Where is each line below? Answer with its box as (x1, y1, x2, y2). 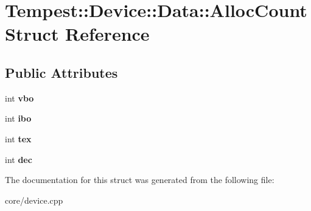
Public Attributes (5, 63, 118, 81)
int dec (5, 153, 32, 165)
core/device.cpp (5, 193, 63, 206)
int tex (5, 132, 32, 145)
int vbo (5, 91, 34, 104)
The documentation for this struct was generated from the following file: (5, 173, 274, 186)
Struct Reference (5, 21, 150, 46)
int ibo (5, 112, 32, 125)
